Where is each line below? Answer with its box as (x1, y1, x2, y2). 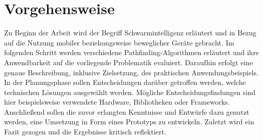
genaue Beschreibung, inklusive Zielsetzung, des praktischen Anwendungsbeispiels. (4, 67, 258, 77)
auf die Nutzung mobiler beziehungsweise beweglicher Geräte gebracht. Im (4, 37, 234, 48)
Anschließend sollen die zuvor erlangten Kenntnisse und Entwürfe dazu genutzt (4, 106, 249, 117)
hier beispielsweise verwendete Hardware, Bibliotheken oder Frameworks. (4, 97, 230, 107)
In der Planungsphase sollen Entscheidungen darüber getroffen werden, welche (4, 77, 246, 87)
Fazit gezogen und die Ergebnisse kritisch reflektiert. (4, 126, 166, 137)
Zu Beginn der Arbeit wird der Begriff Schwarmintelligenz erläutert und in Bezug (4, 27, 256, 38)
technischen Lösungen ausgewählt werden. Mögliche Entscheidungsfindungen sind (4, 86, 256, 97)
